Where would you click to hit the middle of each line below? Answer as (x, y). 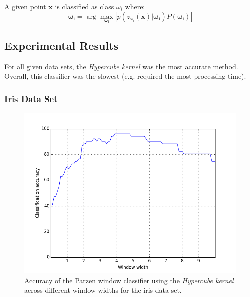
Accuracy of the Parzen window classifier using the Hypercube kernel (129, 280)
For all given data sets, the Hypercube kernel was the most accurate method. (121, 66)
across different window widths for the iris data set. (103, 290)
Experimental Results (61, 45)
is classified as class (84, 6)
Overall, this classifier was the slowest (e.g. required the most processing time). (125, 76)
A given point (25, 6)
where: (135, 6)
